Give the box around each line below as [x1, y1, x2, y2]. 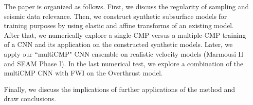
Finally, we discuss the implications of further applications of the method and [4, 84, 235, 94]
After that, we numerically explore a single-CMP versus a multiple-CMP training [4, 30, 246, 40]
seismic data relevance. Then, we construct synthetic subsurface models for [4, 11, 227, 21]
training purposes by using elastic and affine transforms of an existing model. [4, 20, 234, 30]
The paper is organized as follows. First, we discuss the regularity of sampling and [4, 1, 249, 11]
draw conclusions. [4, 93, 56, 104]
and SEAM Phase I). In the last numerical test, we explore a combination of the [4, 58, 243, 68]
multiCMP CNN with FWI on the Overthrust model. [4, 68, 163, 78]
